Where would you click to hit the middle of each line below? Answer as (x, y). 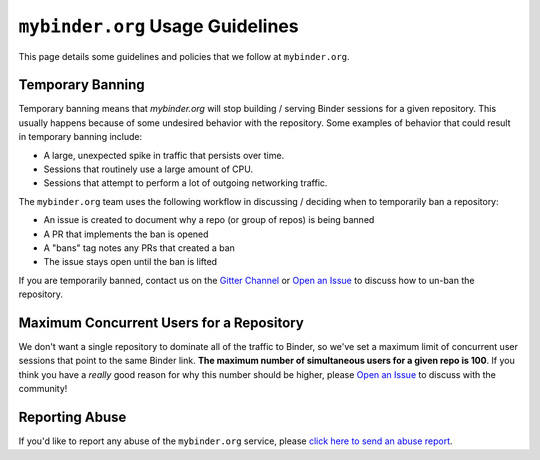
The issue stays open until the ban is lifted (130, 262)
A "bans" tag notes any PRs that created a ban (139, 247)
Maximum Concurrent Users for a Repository (161, 322)
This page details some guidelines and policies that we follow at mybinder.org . (184, 56)
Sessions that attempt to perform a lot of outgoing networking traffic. (185, 183)
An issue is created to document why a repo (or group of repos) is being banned (209, 220)
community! (43, 389)
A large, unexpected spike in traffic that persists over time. (164, 155)
